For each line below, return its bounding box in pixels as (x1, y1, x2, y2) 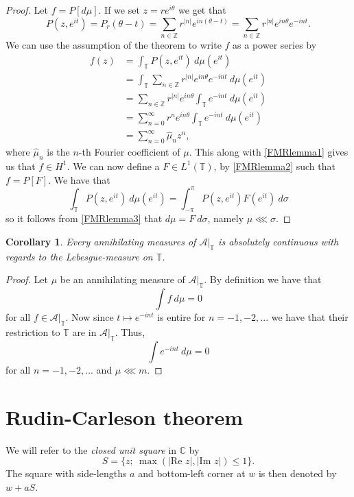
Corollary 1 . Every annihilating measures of (5, 234, 196, 249)
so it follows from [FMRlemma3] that (5, 211, 163, 226)
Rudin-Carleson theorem (5, 402, 244, 431)
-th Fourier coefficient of (78, 145, 180, 159)
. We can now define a (67, 158, 160, 173)
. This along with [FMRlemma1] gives (189, 145, 349, 159)
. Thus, (115, 325, 145, 339)
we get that (178, 3, 226, 16)
